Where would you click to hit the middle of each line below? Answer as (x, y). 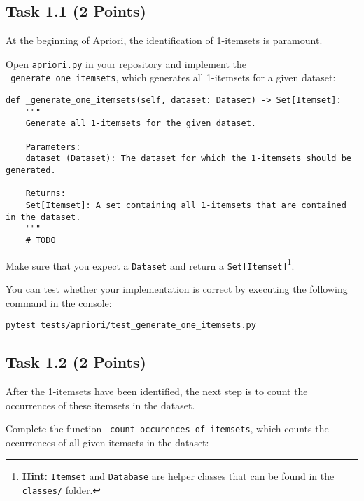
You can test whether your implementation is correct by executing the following (177, 288)
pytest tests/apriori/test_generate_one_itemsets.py (131, 325)
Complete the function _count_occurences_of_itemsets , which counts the (167, 428)
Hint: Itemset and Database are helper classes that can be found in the (178, 476)
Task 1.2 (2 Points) (76, 362)
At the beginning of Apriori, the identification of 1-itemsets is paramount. (164, 40)
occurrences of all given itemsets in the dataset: (107, 442)
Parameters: (53, 147)
